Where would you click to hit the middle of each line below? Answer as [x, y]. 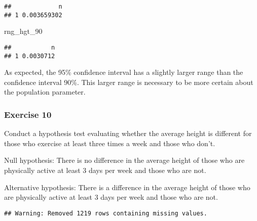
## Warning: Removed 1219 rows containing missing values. [106, 213]
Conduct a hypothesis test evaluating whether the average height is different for [128, 133]
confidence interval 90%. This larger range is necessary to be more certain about [129, 82]
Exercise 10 [28, 114]
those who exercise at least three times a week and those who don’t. [110, 143]
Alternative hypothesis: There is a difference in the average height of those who [127, 187]
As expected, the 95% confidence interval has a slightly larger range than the [124, 72]
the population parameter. [45, 92]
